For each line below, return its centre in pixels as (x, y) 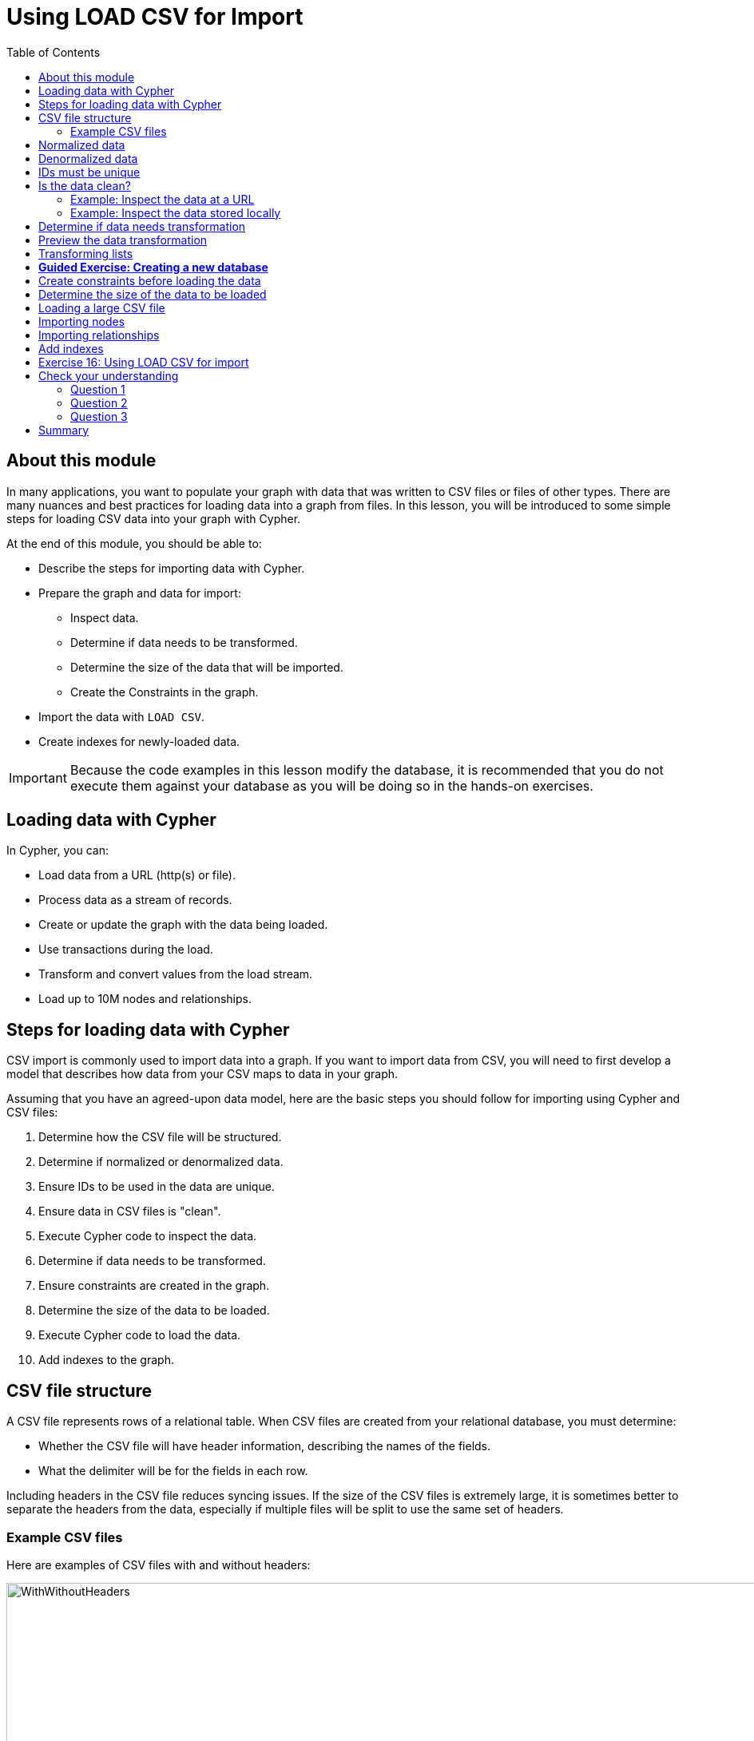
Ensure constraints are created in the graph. (154, 1286)
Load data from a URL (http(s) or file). (137, 875)
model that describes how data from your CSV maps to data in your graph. (202, 1074)
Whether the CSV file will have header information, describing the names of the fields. (265, 1446)
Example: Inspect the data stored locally (176, 212)
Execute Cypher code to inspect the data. (148, 1236)
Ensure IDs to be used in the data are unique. (157, 1187)
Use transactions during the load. (126, 950)
